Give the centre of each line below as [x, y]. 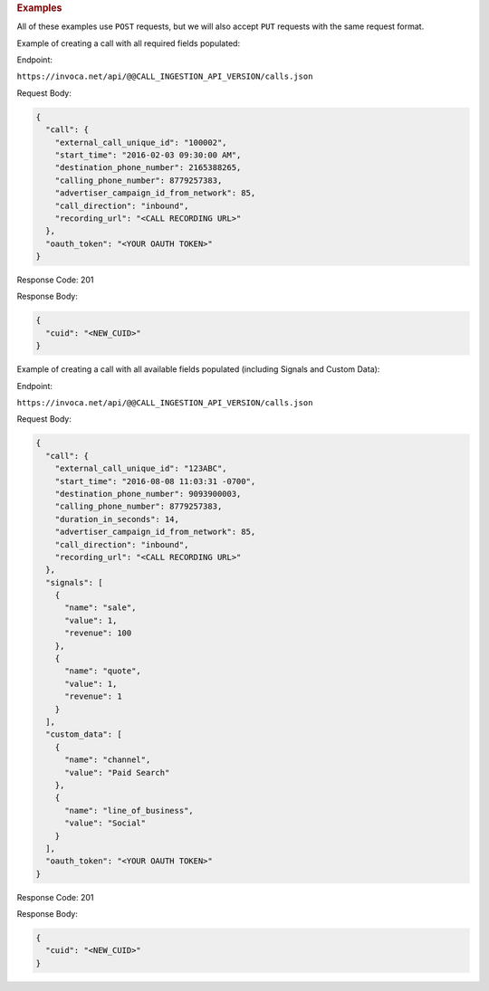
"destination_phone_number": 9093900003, [148, 494]
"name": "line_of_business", [129, 810]
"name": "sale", [101, 608]
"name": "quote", [103, 671]
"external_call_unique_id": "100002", [141, 142]
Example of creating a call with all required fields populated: [128, 43]
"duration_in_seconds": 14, [117, 519]
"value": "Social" [105, 823]
